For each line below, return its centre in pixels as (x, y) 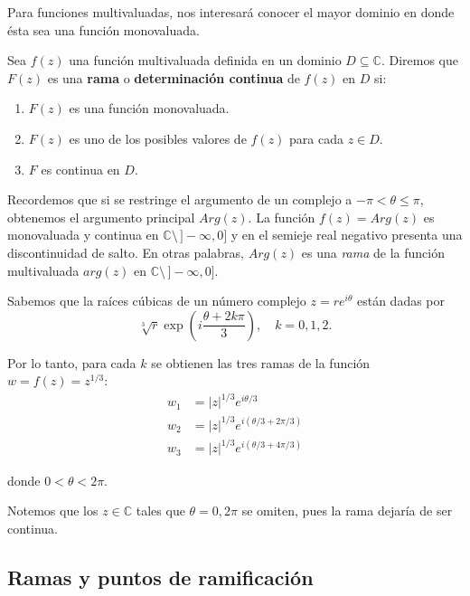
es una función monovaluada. (149, 108)
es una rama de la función (373, 252)
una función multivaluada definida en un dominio (205, 60)
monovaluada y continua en (83, 235)
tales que (160, 511)
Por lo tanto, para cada (72, 362)
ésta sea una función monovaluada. (103, 29)
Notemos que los (53, 511)
